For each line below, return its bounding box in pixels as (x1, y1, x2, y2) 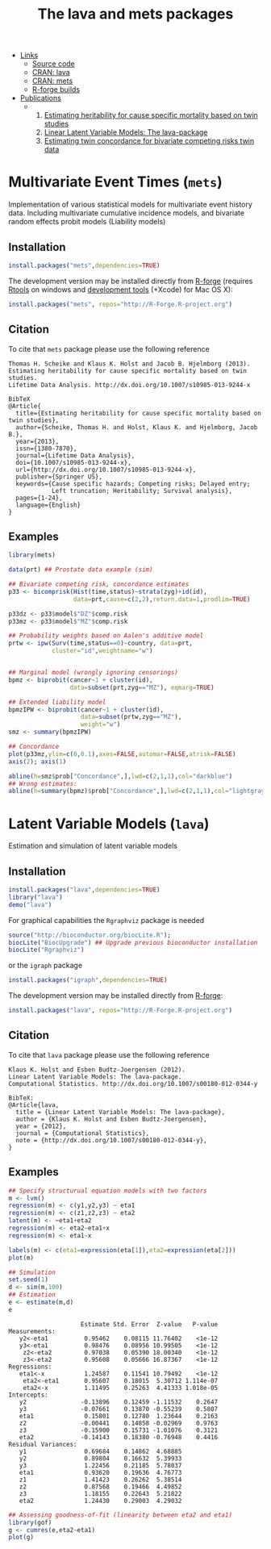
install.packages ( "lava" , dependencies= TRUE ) (8, 886, 161, 894)
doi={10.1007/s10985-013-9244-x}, (15, 458, 131, 466)
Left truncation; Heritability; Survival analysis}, (51, 486, 232, 495)
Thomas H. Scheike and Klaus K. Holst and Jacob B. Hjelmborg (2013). (8, 360, 251, 368)
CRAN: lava (31, 68, 70, 77)
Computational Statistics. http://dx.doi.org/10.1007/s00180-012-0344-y (8, 1079, 258, 1088)
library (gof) (8, 1518, 52, 1526)
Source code (31, 59, 75, 69)
